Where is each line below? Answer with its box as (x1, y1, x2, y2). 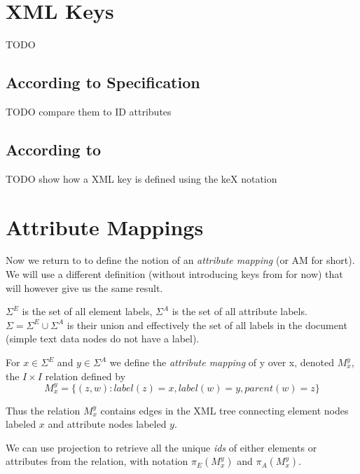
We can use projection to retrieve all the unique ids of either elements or (6, 440, 317, 454)
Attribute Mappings (6, 212, 204, 241)
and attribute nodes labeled (48, 417, 167, 431)
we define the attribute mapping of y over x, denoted (109, 355, 334, 369)
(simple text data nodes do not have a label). (6, 331, 200, 346)
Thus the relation (6, 403, 81, 417)
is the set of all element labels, (22, 304, 153, 319)
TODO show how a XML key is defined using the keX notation (6, 171, 277, 186)
